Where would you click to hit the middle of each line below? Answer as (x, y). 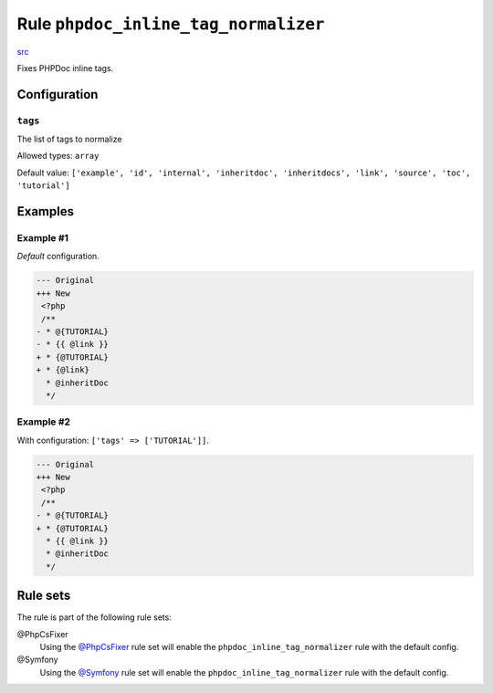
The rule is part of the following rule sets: (94, 617)
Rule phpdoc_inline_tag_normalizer (171, 24)
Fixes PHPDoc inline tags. (65, 68)
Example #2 (44, 422)
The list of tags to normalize (69, 139)
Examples (46, 211)
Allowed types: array (58, 156)
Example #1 (42, 238)
